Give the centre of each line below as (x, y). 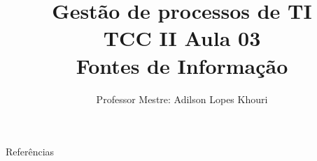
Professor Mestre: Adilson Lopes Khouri (182, 99)
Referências (30, 152)
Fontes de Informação (182, 65)
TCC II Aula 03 (182, 38)
